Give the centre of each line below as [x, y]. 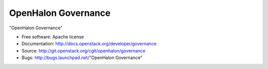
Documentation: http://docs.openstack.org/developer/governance [89, 44]
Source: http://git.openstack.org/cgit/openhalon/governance [84, 51]
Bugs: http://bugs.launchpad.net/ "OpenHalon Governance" [82, 58]
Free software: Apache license [53, 37]
